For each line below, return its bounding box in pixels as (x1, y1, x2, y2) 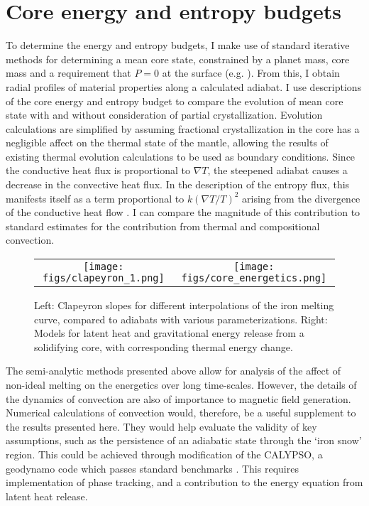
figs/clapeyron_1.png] (42, 272, 165, 284)
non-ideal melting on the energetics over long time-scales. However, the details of (6, 377, 357, 392)
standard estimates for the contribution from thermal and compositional (6, 218, 320, 233)
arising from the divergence (242, 190, 360, 205)
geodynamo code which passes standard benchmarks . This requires (6, 461, 299, 475)
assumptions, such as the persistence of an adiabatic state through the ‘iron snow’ (6, 433, 362, 448)
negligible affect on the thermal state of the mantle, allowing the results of (6, 135, 329, 150)
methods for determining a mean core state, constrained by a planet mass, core (6, 51, 350, 66)
